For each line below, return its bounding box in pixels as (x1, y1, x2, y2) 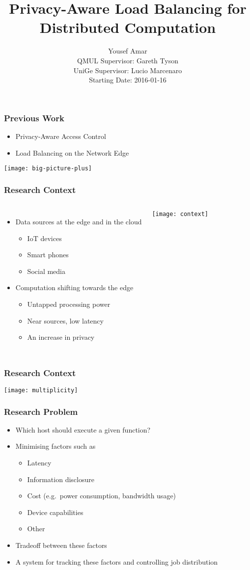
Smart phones (27, 249, 69, 260)
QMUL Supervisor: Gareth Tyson (77, 55, 178, 65)
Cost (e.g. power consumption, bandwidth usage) (27, 490, 176, 501)
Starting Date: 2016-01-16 (89, 75, 167, 85)
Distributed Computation (39, 17, 216, 37)
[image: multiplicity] (4, 387, 78, 394)
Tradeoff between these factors (15, 540, 107, 550)
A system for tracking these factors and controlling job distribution (15, 556, 218, 567)
